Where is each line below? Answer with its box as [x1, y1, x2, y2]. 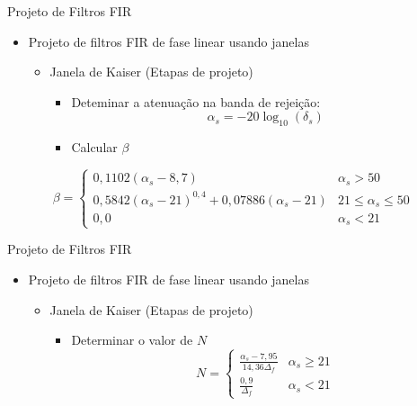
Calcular [71, 138, 118, 157]
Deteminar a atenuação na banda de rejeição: [71, 92, 321, 111]
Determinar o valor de [71, 330, 193, 349]
